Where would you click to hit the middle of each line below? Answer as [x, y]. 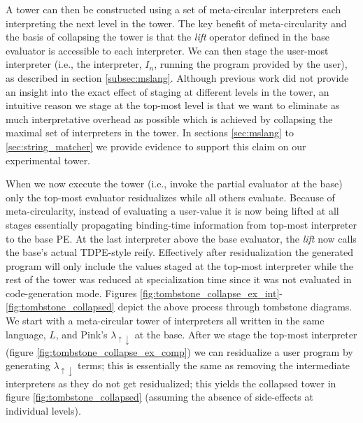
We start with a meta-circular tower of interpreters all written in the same [165, 321]
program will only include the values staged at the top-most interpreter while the [180, 265]
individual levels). [43, 410]
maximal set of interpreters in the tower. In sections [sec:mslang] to [150, 132]
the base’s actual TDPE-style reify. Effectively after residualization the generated [180, 252]
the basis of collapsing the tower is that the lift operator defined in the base [168, 37]
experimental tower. [48, 160]
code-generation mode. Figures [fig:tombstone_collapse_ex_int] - [144, 293]
